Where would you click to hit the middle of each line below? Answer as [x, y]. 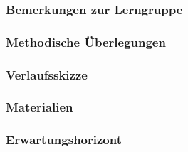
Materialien [40, 107]
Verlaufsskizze [47, 74]
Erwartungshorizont [64, 140]
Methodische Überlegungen [86, 42]
